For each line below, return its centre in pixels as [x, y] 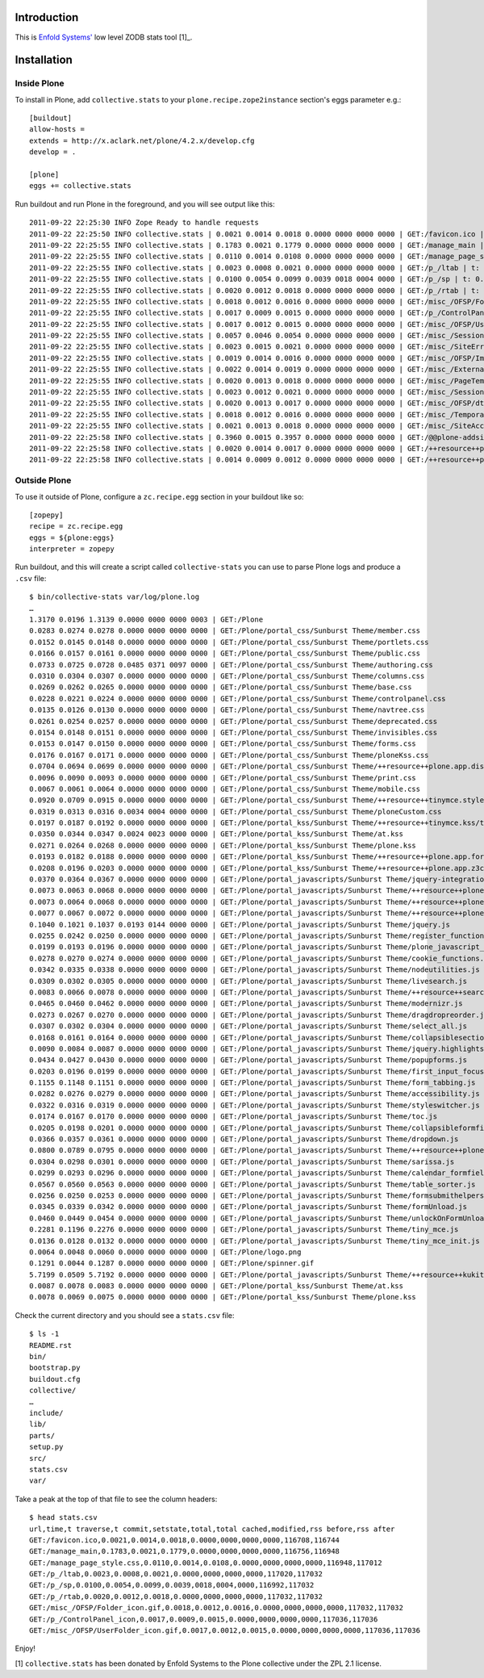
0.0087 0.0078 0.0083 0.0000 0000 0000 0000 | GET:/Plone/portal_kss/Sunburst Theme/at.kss [216, 1286]
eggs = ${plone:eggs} [72, 538]
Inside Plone [40, 83]
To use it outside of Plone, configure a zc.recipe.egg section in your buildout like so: [159, 496]
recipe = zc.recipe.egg [76, 526]
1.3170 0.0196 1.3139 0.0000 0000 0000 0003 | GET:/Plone [146, 620]
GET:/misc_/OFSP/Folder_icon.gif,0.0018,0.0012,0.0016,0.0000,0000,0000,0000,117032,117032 [216, 1608]
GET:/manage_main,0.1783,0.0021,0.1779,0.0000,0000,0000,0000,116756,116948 [185, 1551]
